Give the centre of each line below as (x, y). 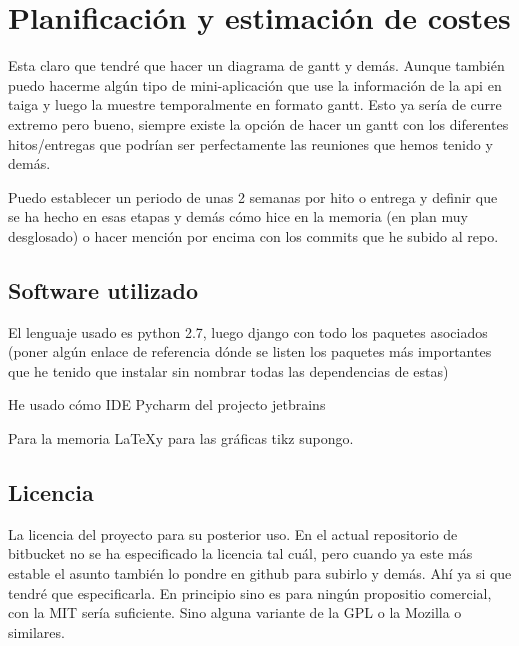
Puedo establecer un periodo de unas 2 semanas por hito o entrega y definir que (253, 196)
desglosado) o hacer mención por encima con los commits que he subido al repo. (253, 235)
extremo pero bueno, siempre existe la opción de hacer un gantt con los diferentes (258, 123)
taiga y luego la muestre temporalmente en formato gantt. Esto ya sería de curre (255, 104)
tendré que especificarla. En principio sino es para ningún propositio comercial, (250, 592)
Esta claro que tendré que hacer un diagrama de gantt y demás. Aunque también (256, 65)
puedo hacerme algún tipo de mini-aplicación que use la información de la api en (255, 84)
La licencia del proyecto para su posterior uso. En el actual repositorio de (233, 533)
